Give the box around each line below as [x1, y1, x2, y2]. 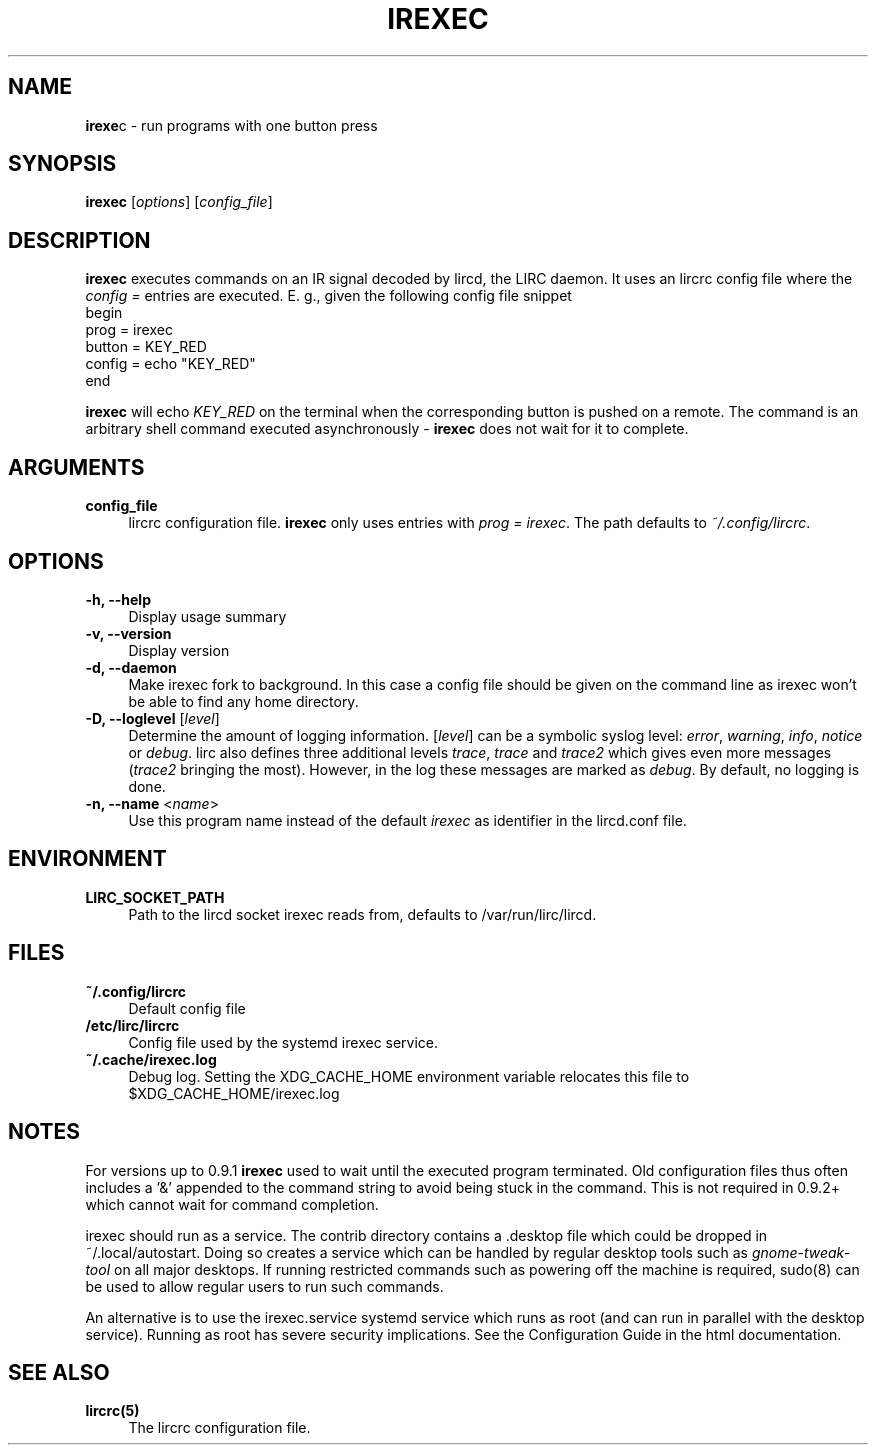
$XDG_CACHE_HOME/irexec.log [128, 1084, 340, 1102]
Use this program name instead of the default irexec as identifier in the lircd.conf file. [128, 811, 687, 829]
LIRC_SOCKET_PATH [85, 888, 225, 906]
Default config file [128, 999, 246, 1017]
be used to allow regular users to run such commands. [85, 1277, 444, 1295]
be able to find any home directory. [128, 692, 359, 710]
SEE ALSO [8, 1359, 110, 1385]
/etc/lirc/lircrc [85, 1016, 180, 1034]
